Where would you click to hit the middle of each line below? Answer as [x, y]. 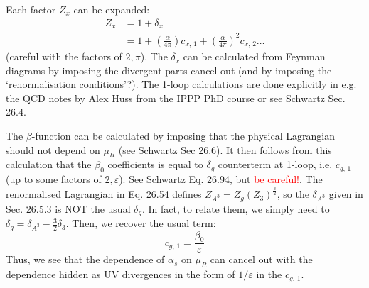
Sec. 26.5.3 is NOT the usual [68, 208]
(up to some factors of [54, 179]
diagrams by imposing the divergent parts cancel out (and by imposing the [169, 70]
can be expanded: [112, 9]
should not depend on [53, 149]
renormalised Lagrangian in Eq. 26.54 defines [104, 194]
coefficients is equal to [155, 164]
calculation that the [49, 164]
